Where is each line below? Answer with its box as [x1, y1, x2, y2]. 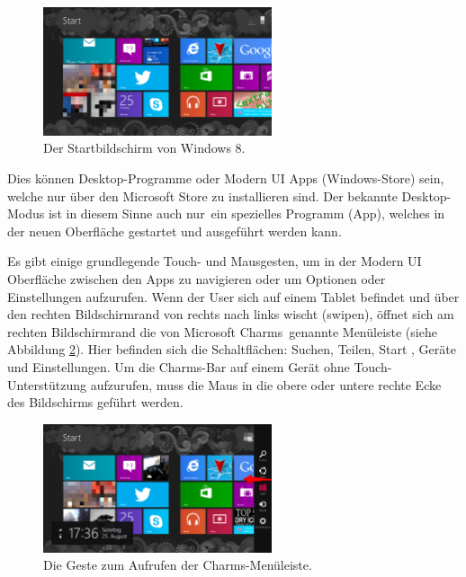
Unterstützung [7, 375, 87, 394]
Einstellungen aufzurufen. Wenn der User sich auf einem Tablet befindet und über [7, 287, 460, 306]
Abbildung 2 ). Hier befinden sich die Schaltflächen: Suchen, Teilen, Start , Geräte [7, 340, 456, 359]
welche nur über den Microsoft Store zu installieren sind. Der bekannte [7, 186, 398, 205]
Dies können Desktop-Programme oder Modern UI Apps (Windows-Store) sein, [7, 169, 444, 188]
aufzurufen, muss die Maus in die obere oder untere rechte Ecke [90, 375, 442, 394]
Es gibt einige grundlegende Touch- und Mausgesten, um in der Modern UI [7, 252, 422, 271]
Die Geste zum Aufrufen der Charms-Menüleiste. [43, 555, 312, 574]
